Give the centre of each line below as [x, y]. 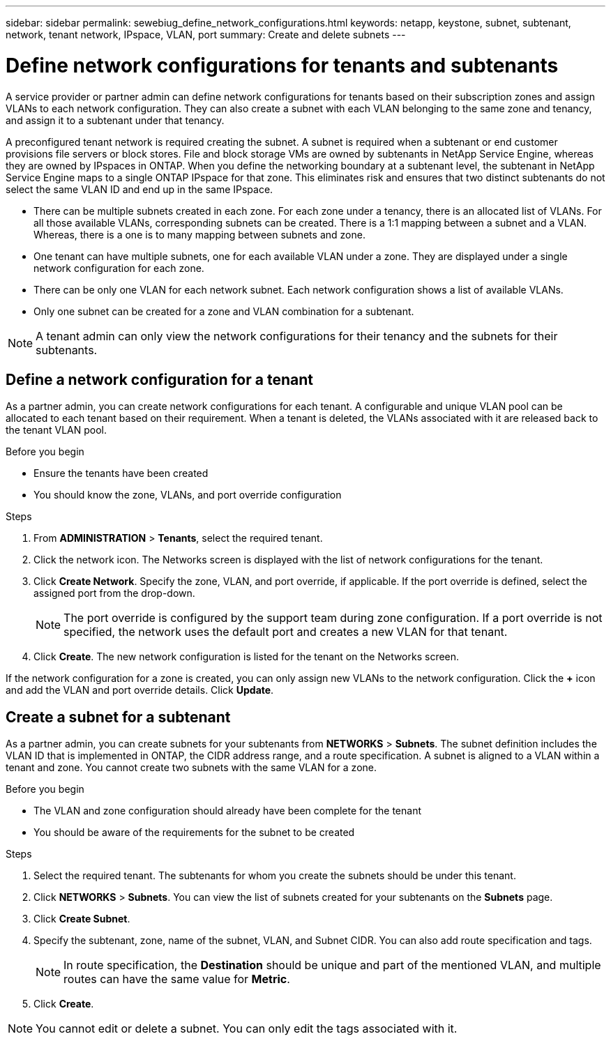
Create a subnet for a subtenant [118, 717]
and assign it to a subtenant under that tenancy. [115, 120]
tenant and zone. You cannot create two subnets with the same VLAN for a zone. [191, 768]
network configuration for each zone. [119, 268]
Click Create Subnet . [82, 919]
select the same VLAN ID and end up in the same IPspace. [139, 189]
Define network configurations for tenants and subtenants [282, 65]
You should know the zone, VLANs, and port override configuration [188, 495]
